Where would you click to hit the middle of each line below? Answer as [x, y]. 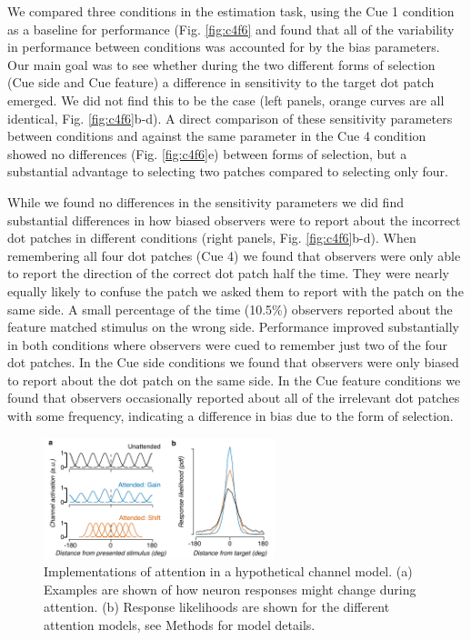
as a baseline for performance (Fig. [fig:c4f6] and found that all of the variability [231, 29]
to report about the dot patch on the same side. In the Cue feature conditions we [234, 380]
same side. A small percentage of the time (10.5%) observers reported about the [230, 309]
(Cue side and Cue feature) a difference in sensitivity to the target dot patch [221, 82]
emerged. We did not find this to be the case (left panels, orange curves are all [226, 100]
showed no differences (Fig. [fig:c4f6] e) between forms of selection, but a [207, 153]
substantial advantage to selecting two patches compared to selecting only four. [228, 171]
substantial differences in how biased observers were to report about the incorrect [234, 220]
